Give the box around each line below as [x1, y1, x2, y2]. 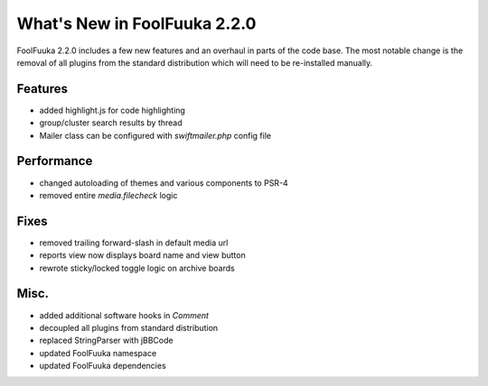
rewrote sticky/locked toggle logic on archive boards [39, 262, 235, 273]
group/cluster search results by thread [39, 117, 183, 128]
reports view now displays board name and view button [39, 250, 246, 261]
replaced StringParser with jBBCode [39, 335, 174, 346]
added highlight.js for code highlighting [39, 105, 185, 115]
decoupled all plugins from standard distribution [39, 322, 219, 333]
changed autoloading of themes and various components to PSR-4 [39, 177, 288, 188]
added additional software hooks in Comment [39, 309, 210, 320]
